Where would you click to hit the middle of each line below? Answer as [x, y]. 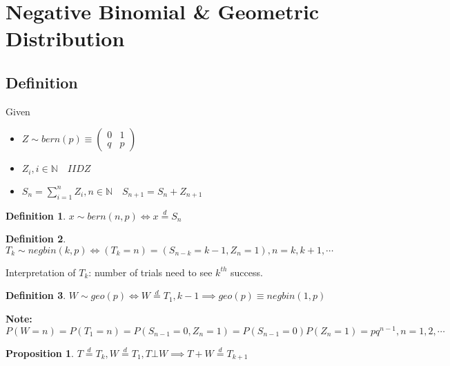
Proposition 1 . [40, 353]
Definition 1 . [36, 215]
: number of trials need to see [150, 272]
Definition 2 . [36, 239]
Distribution [65, 38]
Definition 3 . [36, 295]
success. [247, 272]
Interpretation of [41, 272]
